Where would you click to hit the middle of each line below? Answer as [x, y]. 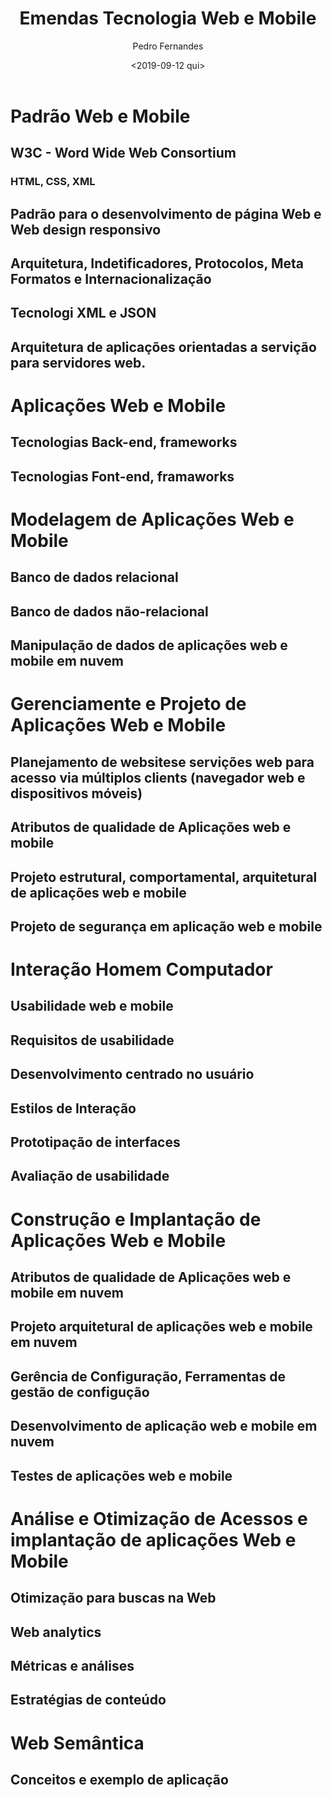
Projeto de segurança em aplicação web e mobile [166, 926]
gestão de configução [80, 1392]
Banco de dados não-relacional [109, 611]
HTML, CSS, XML [53, 182]
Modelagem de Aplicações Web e [152, 519]
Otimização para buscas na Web [113, 1598]
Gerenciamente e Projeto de [128, 704]
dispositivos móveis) [76, 793]
